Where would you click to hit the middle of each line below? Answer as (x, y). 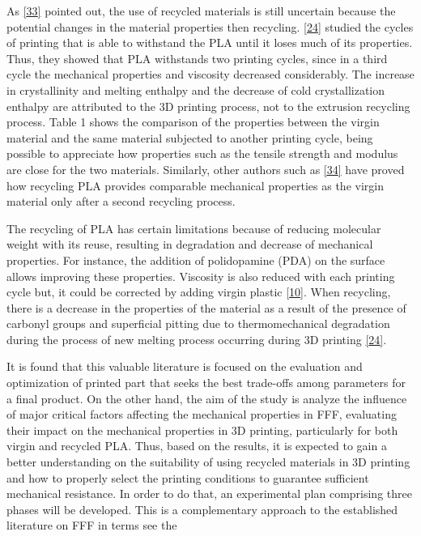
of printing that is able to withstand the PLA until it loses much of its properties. (210, 43)
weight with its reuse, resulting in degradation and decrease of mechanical (190, 244)
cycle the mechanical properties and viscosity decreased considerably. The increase (210, 74)
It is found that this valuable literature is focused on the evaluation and (185, 366)
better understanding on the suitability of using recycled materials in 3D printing (208, 462)
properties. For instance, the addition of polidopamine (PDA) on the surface (196, 259)
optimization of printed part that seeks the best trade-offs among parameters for (206, 383)
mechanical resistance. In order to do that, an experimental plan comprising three (209, 493)
